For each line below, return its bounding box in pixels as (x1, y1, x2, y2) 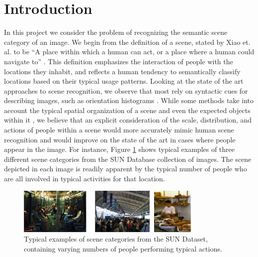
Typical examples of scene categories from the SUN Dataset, (24, 234, 208, 244)
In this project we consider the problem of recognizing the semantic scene (4, 27, 228, 37)
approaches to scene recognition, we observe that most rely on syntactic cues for (4, 85, 248, 96)
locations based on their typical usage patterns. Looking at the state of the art (4, 76, 244, 86)
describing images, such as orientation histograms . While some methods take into (4, 95, 254, 106)
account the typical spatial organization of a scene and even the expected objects (4, 105, 251, 115)
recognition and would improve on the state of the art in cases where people (4, 134, 236, 144)
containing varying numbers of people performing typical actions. (24, 243, 222, 254)
